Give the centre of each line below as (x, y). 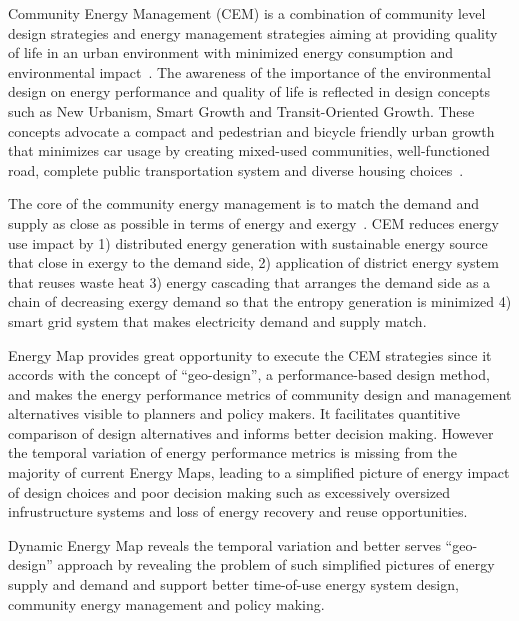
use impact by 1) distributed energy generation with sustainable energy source (248, 242)
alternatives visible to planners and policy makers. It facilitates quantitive (234, 413)
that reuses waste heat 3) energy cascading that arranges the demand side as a (249, 281)
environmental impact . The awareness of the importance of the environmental (249, 71)
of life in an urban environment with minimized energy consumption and (231, 52)
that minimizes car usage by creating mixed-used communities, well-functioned (249, 150)
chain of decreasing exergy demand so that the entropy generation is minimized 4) (260, 301)
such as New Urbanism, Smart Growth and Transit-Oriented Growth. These (241, 110)
